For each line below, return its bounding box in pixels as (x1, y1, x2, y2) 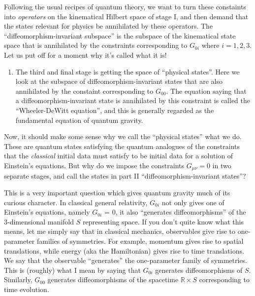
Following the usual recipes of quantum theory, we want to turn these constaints (4, 1, 246, 11)
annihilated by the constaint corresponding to (15, 85, 154, 96)
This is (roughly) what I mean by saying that (4, 264, 141, 275)
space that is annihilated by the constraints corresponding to (4, 40, 188, 50)
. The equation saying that (166, 85, 247, 96)
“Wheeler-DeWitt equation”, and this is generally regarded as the (15, 105, 214, 115)
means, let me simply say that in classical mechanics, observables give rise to (4, 226, 236, 236)
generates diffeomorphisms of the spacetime (47, 274, 179, 285)
